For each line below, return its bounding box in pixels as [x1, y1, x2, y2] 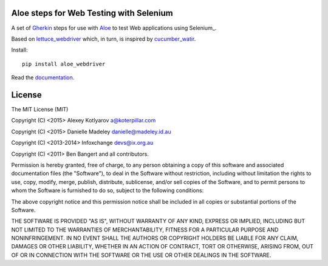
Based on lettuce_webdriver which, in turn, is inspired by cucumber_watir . [11, 35, 196, 42]
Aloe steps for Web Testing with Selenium [11, 8, 173, 18]
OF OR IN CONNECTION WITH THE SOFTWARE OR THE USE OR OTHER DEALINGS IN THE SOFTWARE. [11, 251, 272, 259]
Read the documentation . [11, 74, 75, 81]
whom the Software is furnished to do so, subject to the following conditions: [11, 187, 204, 194]
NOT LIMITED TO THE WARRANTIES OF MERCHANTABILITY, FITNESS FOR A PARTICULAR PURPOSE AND [11, 226, 279, 233]
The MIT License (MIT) [11, 105, 69, 113]
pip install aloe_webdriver [22, 61, 106, 67]
